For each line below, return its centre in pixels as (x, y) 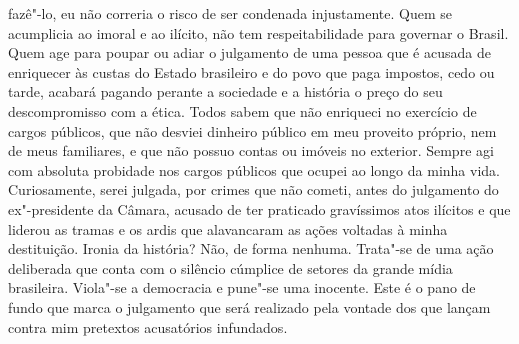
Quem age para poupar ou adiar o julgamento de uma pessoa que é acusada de (249, 52)
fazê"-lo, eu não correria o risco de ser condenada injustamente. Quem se (230, 13)
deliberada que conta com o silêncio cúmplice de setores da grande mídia (230, 267)
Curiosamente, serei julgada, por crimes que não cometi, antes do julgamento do (253, 189)
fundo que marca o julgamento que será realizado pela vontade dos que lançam (249, 306)
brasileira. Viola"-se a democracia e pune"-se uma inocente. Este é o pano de (242, 287)
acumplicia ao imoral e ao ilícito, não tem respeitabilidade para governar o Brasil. (258, 32)
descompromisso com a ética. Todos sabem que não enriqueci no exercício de (242, 110)
